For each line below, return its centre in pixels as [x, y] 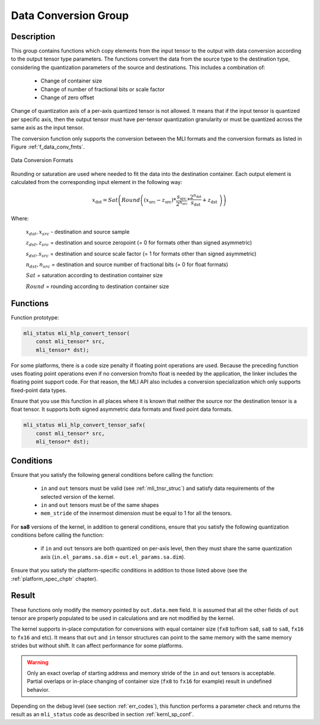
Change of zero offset [67, 97]
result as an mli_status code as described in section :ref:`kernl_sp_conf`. [103, 714]
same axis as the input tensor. [47, 128]
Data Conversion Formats [42, 160]
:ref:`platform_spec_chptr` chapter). [54, 578]
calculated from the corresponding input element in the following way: [97, 182]
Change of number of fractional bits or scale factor [103, 89]
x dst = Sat [105, 201]
